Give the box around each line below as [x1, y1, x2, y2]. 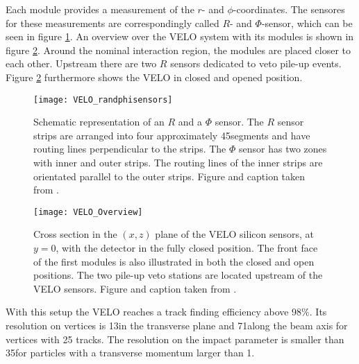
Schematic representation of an [33, 114, 165, 129]
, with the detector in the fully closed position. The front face [56, 241, 318, 255]
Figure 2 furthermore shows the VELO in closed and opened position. [6, 69, 303, 84]
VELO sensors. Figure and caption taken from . [33, 281, 237, 295]
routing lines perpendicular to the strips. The [33, 141, 226, 156]
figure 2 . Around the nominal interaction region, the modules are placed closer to [6, 42, 351, 57]
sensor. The [215, 114, 264, 129]
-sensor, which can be [261, 15, 353, 30]
